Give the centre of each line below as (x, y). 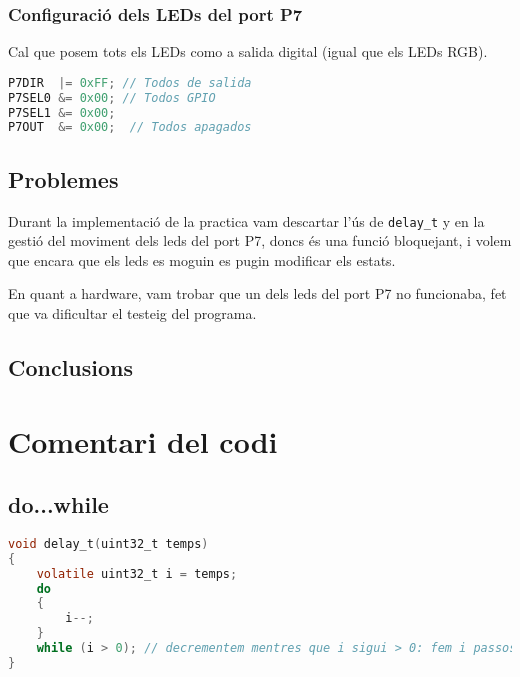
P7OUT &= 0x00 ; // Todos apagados (130, 127)
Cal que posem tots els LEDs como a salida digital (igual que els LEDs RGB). (248, 51)
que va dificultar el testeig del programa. (132, 312)
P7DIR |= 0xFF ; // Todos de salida (130, 82)
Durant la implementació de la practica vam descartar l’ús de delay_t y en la (246, 220)
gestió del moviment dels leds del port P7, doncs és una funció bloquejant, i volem (260, 240)
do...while (58, 504)
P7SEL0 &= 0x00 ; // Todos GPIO (112, 97)
